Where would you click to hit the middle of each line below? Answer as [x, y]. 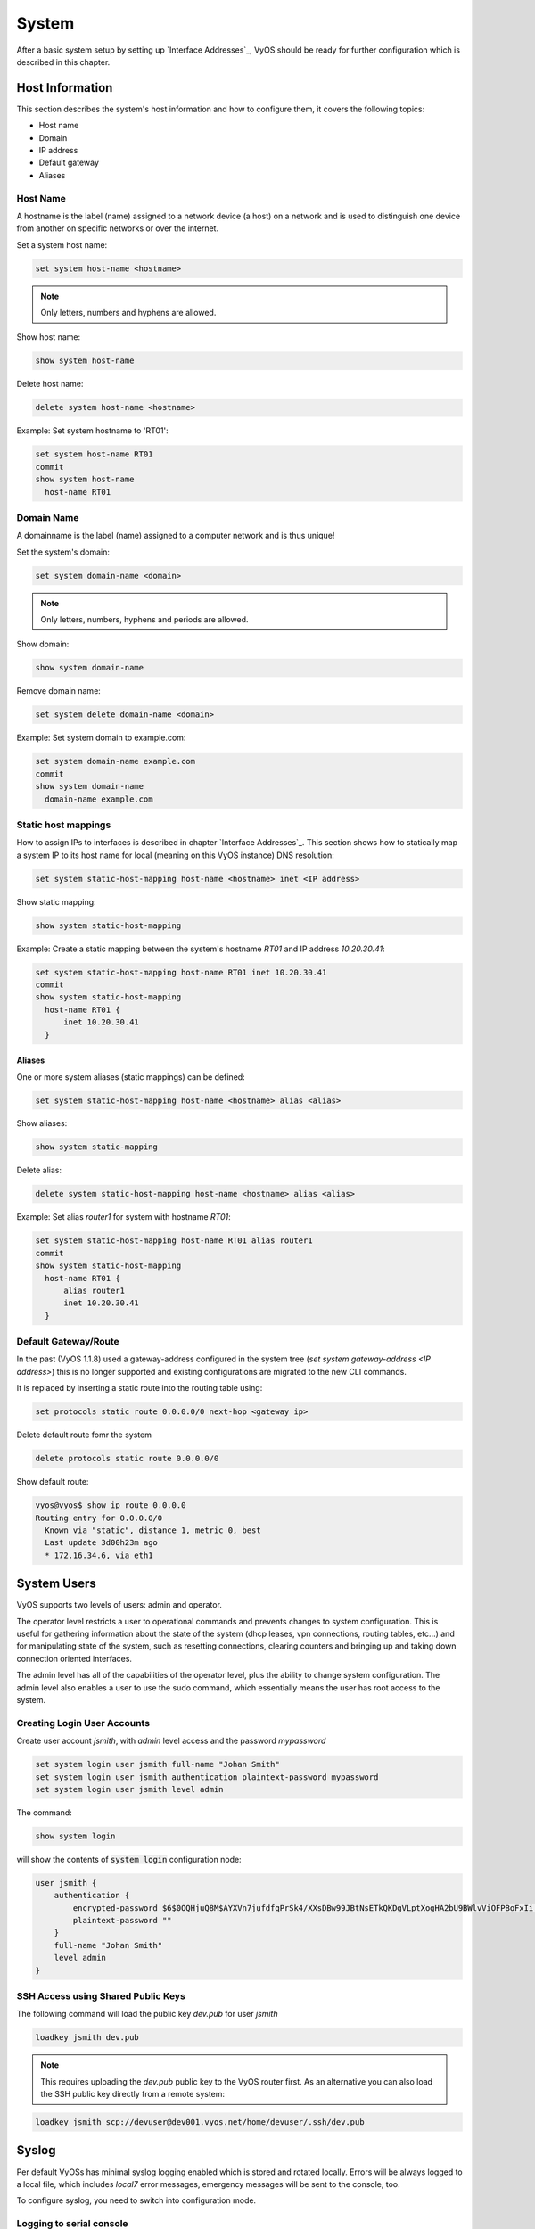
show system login [75, 1836]
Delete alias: [39, 1170]
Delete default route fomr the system [84, 1435]
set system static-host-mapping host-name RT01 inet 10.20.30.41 [181, 972]
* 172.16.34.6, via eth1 [99, 1555]
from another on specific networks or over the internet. [117, 228]
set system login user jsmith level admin [129, 1789]
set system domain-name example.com [115, 761]
